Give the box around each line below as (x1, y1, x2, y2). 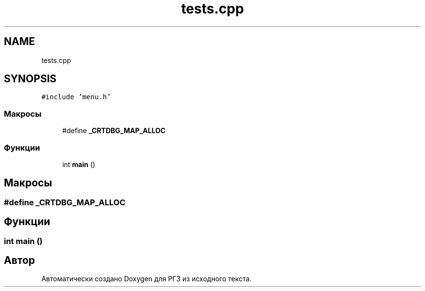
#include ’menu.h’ (41, 93, 111, 101)
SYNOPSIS (4, 73, 57, 85)
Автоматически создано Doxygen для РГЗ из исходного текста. (41, 275, 252, 283)
